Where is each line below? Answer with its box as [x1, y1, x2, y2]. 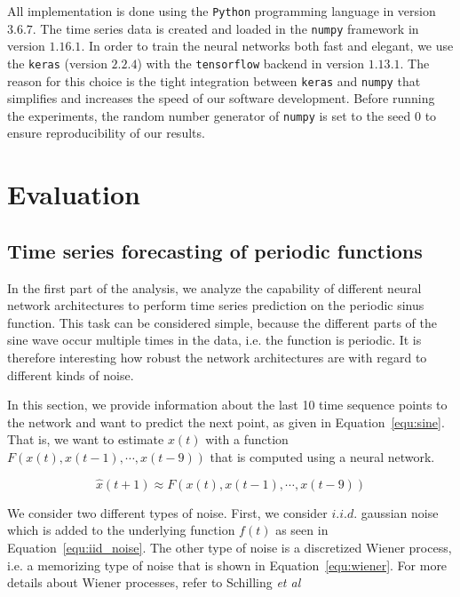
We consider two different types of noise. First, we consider [7, 503, 328, 521]
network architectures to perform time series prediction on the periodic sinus [7, 296, 424, 314]
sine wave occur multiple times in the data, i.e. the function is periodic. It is [7, 330, 422, 349]
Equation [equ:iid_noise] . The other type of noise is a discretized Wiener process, [7, 537, 452, 556]
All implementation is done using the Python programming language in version [7, 2, 436, 20]
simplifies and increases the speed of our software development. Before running [7, 89, 435, 107]
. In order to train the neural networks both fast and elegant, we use [81, 36, 454, 55]
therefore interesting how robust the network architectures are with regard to [7, 348, 427, 367]
